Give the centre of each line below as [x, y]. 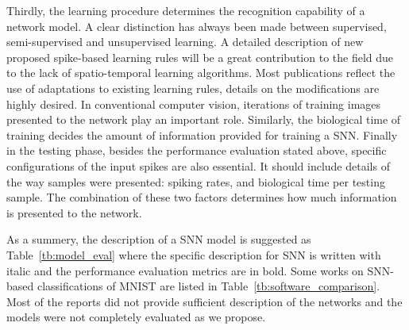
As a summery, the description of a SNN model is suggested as [159, 239]
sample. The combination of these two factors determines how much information [202, 197]
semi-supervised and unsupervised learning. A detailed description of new [185, 42]
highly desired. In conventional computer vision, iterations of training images [194, 104]
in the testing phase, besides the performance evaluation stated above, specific [197, 150]
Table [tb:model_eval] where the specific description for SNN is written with [194, 254]
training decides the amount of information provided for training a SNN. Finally [202, 134]
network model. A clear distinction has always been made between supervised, [197, 26]
